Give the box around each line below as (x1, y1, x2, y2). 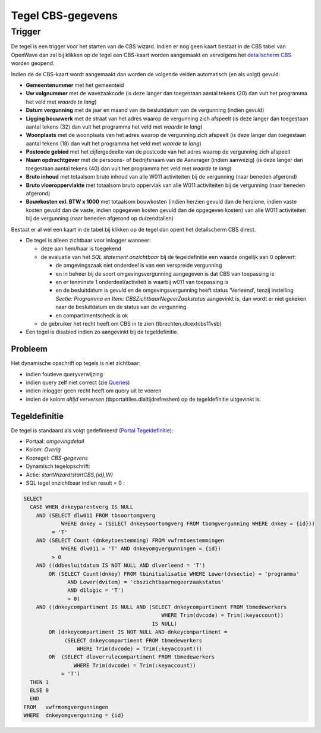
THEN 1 (30, 679, 49, 685)
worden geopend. (11, 60, 55, 67)
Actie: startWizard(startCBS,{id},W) (26, 471, 113, 478)
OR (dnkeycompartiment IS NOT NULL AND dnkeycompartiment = (48, 629, 228, 635)
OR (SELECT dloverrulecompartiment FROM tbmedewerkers (48, 654, 215, 660)
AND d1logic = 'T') (67, 587, 124, 594)
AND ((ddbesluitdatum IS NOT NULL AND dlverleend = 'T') (36, 562, 206, 569)
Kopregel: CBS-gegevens (26, 454, 89, 461)
